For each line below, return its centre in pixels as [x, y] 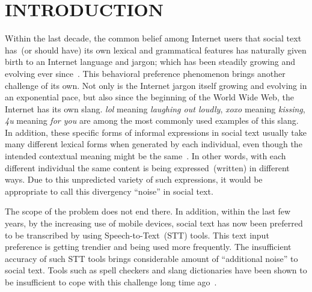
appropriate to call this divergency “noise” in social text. [109, 191]
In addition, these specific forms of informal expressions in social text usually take [156, 132]
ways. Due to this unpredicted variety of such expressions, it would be [134, 179]
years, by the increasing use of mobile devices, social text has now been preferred [154, 223]
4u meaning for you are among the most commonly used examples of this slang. [152, 120]
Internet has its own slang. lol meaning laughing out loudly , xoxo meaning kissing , [155, 108]
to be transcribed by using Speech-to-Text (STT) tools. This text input [137, 235]
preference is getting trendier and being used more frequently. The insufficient [148, 247]
